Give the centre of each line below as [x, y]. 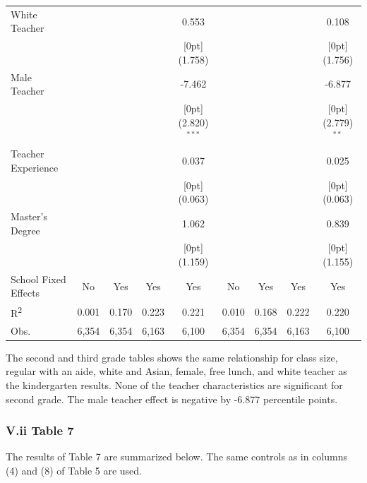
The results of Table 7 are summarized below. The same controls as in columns [177, 457]
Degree [25, 230]
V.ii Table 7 [40, 430]
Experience [35, 167]
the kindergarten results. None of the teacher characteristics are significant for [174, 385]
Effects [25, 293]
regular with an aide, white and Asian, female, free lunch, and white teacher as [176, 371]
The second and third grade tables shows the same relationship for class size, [172, 357]
